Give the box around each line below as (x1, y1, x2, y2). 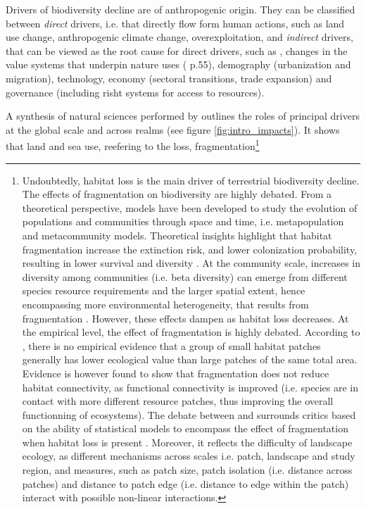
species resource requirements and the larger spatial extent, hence (22, 283, 305, 298)
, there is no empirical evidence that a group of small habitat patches (22, 338, 321, 353)
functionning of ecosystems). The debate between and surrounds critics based (22, 407, 356, 422)
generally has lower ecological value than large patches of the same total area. (22, 352, 358, 367)
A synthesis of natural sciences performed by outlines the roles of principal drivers (6, 108, 360, 123)
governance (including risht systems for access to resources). (6, 84, 265, 99)
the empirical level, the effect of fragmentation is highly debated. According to (22, 325, 360, 339)
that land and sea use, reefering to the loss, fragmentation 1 (6, 137, 260, 153)
